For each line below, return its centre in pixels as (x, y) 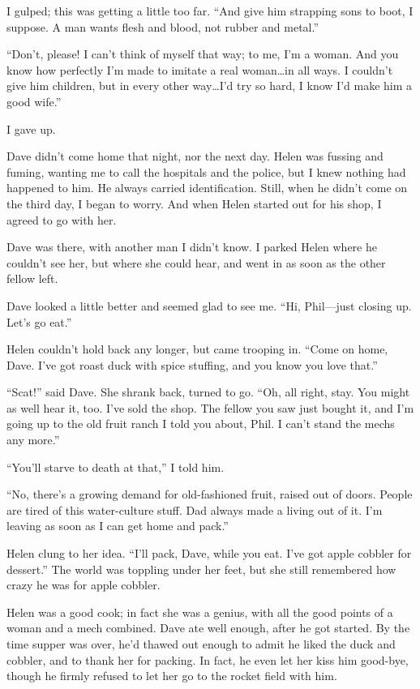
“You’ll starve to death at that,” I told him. (116, 466)
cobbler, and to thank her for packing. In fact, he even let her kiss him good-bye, (208, 659)
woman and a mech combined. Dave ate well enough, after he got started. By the (208, 628)
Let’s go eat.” (39, 321)
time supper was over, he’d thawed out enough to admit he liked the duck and (201, 644)
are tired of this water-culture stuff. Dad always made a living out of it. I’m (195, 509)
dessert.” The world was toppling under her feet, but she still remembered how (201, 569)
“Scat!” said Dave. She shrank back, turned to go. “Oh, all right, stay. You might (208, 392)
